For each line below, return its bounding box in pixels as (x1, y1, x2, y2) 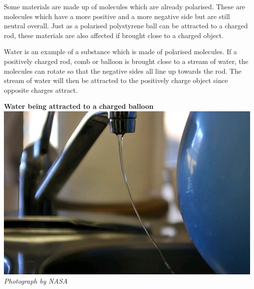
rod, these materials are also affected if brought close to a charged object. (4, 30, 224, 40)
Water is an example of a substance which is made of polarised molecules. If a (4, 46, 237, 57)
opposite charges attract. (4, 84, 78, 95)
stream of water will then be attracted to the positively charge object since (4, 75, 228, 85)
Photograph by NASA (4, 276, 68, 286)
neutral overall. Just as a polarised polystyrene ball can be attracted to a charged (4, 21, 248, 31)
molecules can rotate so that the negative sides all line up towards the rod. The (4, 65, 242, 76)
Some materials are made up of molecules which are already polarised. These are (4, 1, 245, 11)
